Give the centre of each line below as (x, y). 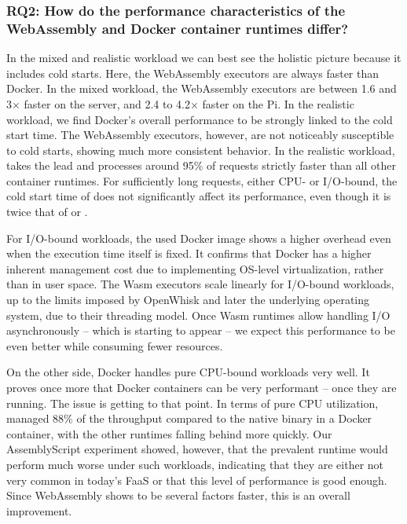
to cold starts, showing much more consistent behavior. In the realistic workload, (201, 150)
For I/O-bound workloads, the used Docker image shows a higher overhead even (199, 238)
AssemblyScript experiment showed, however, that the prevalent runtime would (197, 449)
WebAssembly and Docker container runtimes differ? (178, 28)
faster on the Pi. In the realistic (278, 103)
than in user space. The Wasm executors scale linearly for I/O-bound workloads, (200, 284)
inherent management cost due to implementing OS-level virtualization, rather (195, 268)
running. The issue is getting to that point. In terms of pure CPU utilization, (192, 403)
